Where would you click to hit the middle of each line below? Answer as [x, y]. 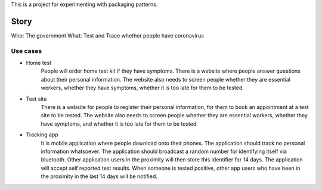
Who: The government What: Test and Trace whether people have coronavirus [107, 35]
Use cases [27, 51]
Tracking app [42, 135]
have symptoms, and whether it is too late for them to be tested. [119, 124]
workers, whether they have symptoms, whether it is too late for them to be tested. [143, 88]
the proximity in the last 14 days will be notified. [99, 176]
